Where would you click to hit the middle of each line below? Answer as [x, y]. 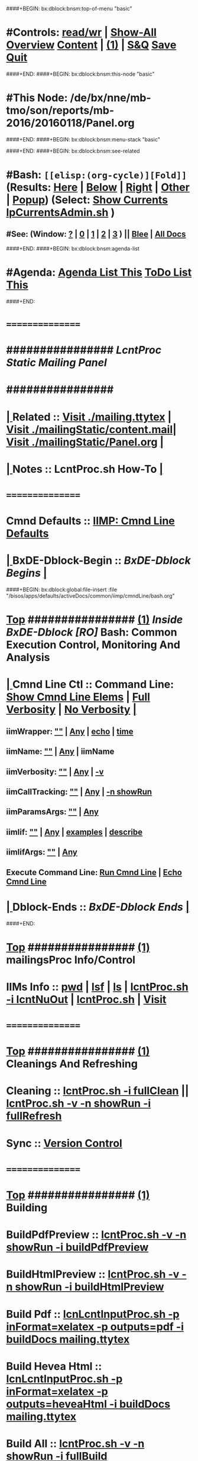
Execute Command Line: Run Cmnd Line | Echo [94, 872]
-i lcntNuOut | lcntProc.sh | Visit [86, 999]
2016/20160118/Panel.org [70, 123]
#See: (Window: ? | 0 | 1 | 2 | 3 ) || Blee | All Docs [96, 234]
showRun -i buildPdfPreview [77, 1247]
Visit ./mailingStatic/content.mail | [91, 429]
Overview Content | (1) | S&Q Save [91, 45]
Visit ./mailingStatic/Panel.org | [85, 442]
